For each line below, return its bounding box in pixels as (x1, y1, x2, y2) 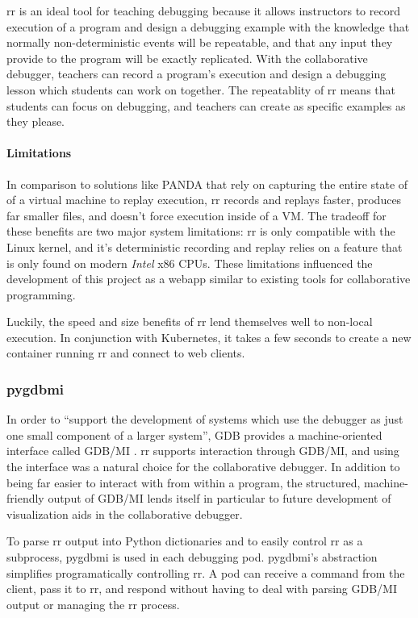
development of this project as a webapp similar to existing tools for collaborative (6, 270, 411, 287)
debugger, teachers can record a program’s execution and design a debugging (6, 65, 387, 82)
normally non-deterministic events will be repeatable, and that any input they (6, 34, 393, 51)
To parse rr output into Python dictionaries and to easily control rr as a (6, 532, 363, 549)
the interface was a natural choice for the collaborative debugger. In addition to (6, 458, 400, 475)
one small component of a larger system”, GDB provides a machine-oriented (6, 426, 382, 443)
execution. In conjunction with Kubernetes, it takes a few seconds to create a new (6, 328, 412, 345)
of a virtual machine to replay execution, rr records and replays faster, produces (6, 191, 402, 208)
